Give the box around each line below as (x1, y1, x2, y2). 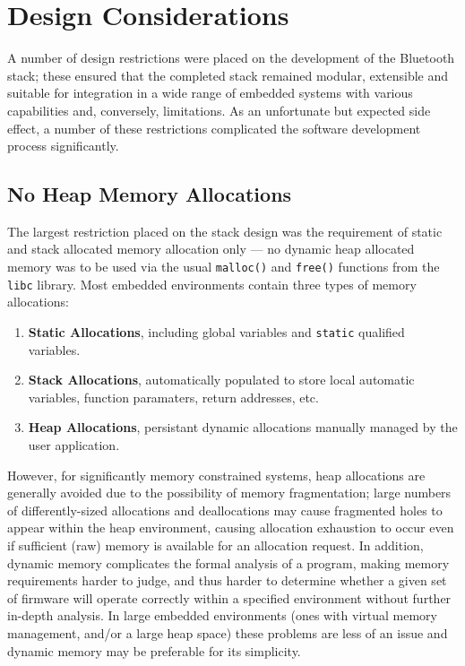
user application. (28, 436, 120, 454)
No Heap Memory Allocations (7, 180, 292, 208)
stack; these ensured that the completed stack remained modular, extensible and (7, 65, 449, 84)
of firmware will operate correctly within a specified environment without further (7, 588, 452, 607)
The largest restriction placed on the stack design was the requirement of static (7, 221, 443, 240)
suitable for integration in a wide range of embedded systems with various (7, 83, 413, 102)
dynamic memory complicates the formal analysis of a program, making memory (7, 553, 450, 572)
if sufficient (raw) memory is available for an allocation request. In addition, (7, 535, 424, 554)
